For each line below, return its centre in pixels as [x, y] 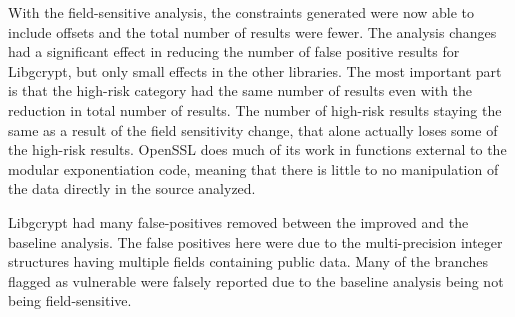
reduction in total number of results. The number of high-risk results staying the [255, 109]
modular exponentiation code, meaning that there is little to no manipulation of [253, 168]
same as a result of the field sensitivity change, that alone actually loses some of [253, 129]
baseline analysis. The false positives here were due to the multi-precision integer [255, 241]
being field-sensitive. [70, 300]
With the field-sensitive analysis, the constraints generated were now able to [241, 12]
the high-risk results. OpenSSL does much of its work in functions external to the [257, 149]
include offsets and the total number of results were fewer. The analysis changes [252, 31]
